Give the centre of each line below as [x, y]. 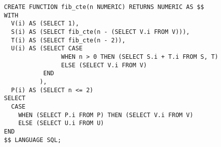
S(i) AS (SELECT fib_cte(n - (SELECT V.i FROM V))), [101, 32]
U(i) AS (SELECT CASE [47, 49]
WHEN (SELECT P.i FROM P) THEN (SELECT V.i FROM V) [106, 115]
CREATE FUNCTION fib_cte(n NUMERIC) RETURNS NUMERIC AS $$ [104, 7]
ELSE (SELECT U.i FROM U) [61, 123]
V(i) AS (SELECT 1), [45, 24]
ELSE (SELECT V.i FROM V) [104, 65]
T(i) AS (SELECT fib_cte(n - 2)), [68, 40]
